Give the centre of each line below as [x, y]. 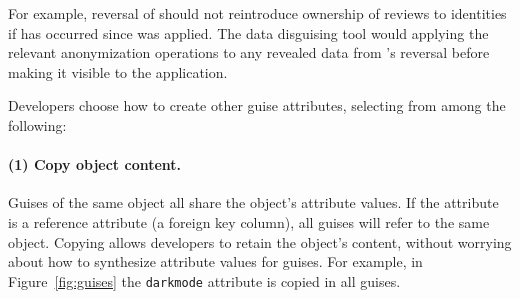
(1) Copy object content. [95, 164]
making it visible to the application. [118, 71]
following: [37, 124]
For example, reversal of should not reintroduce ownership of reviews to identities [257, 13]
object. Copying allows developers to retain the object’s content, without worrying [260, 241]
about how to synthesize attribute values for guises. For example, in [215, 261]
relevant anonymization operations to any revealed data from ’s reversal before [249, 52]
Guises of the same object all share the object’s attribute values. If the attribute [253, 202]
